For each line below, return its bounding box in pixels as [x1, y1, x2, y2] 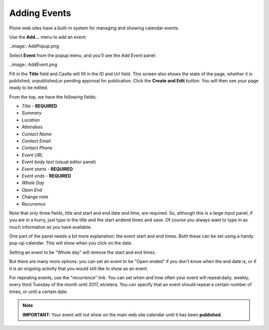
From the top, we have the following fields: [9, 94, 97, 100]
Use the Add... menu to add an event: [9, 34, 87, 40]
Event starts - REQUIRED [21, 166, 73, 172]
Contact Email [21, 138, 51, 144]
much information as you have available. [9, 224, 92, 230]
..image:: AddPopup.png [9, 43, 59, 49]
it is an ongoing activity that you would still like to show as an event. [9, 265, 148, 272]
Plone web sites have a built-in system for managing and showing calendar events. [9, 25, 179, 31]
